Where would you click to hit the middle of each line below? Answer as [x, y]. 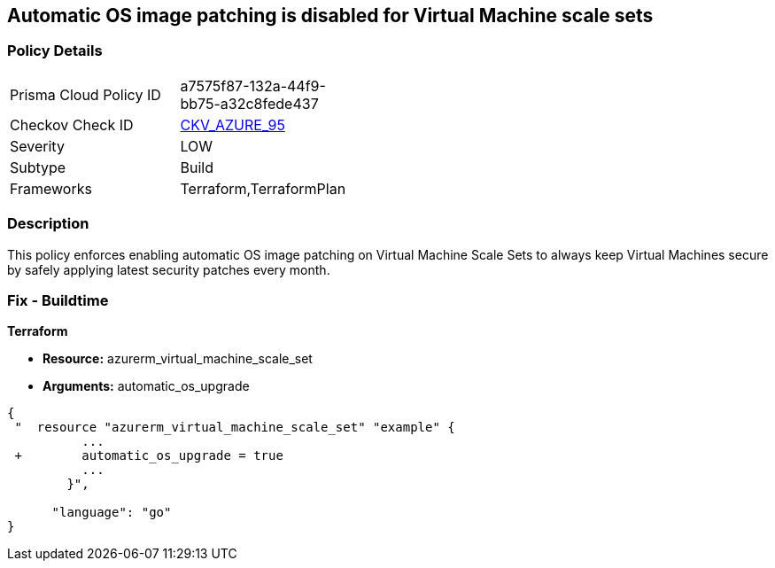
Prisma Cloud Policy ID [85, 94]
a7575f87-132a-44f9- [253, 86]
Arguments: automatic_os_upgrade [146, 386]
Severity [37, 146]
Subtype [38, 167]
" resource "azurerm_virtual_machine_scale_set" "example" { [235, 428]
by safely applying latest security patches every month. [169, 269]
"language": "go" [112, 513]
